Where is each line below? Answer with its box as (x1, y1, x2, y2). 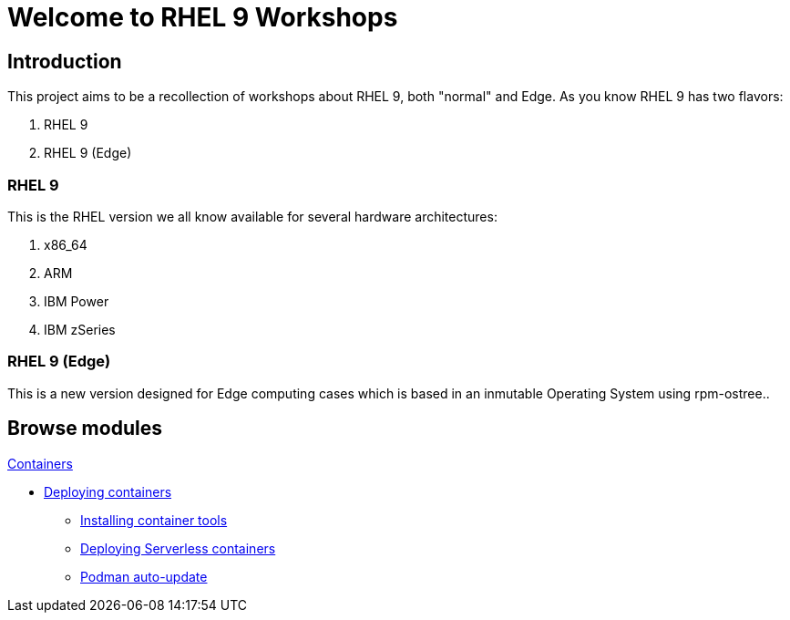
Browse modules (7, 417, 162, 440)
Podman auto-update (80, 568, 208, 584)
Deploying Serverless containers (80, 540, 276, 556)
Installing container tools (80, 511, 228, 528)
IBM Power (44, 293, 109, 309)
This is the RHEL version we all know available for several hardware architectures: (7, 208, 498, 224)
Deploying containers (44, 483, 172, 500)
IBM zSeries (44, 321, 116, 337)
